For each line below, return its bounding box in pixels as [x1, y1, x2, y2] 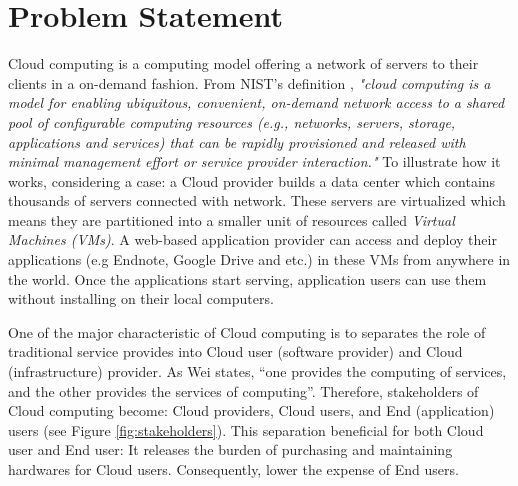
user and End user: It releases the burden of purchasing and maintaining [8, 439, 453, 460]
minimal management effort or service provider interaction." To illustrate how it [8, 151, 501, 172]
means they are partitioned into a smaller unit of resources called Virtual [8, 209, 455, 230]
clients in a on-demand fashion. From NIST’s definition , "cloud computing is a [8, 72, 491, 93]
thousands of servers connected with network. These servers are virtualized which [8, 190, 506, 211]
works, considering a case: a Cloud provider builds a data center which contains [8, 170, 496, 191]
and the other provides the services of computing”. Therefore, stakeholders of [8, 380, 479, 401]
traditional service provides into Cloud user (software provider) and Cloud [8, 341, 463, 362]
